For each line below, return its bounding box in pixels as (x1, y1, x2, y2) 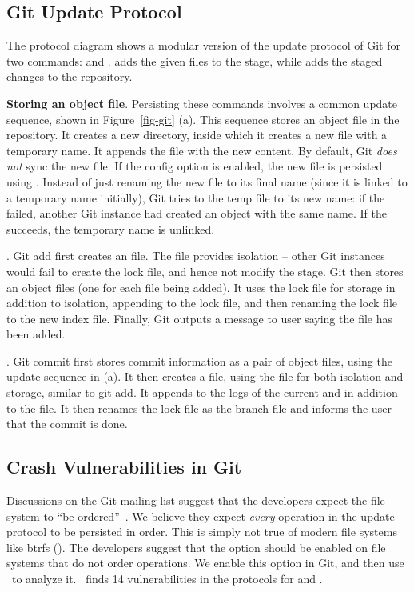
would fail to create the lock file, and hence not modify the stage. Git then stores (6, 262, 404, 279)
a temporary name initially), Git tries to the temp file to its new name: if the (6, 189, 385, 206)
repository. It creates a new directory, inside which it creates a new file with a (6, 126, 388, 143)
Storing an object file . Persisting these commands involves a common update (6, 94, 398, 111)
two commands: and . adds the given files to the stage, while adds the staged (6, 52, 383, 69)
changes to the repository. (6, 68, 133, 85)
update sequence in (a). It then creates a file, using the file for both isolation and (6, 368, 404, 385)
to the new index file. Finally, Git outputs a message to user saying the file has (6, 310, 392, 326)
